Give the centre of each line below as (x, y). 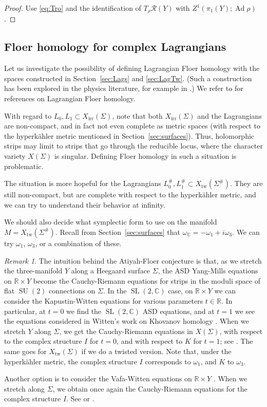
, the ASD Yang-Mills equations (208, 271)
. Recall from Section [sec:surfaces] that (118, 232)
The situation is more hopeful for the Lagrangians (83, 183)
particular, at (25, 311)
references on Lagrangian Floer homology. (70, 98)
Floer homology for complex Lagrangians (115, 47)
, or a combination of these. (78, 243)
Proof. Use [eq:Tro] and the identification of (73, 8)
